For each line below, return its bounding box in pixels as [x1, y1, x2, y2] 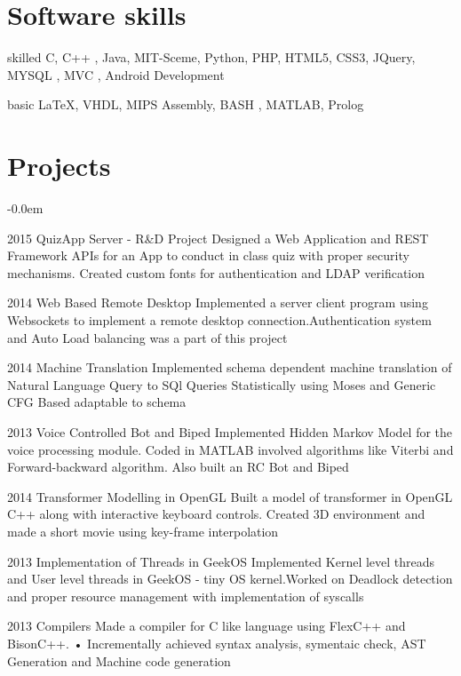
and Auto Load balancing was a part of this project [7, 328, 288, 346]
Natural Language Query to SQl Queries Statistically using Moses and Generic [7, 375, 436, 394]
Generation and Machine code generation [7, 651, 231, 670]
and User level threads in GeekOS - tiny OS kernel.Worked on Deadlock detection [7, 569, 453, 588]
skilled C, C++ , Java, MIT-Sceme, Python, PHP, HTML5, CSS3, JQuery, [7, 48, 416, 67]
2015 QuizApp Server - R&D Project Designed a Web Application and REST [7, 228, 429, 247]
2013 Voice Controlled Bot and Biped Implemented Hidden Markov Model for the [7, 422, 453, 441]
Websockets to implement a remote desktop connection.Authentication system [7, 311, 432, 329]
